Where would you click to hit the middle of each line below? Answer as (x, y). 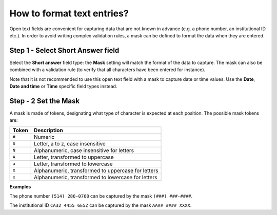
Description (48, 130)
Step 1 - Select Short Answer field (64, 50)
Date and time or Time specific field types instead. (63, 87)
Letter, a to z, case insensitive (70, 143)
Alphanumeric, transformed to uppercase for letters (96, 170)
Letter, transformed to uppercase (74, 157)
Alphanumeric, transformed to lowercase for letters (95, 177)
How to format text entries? (69, 13)
